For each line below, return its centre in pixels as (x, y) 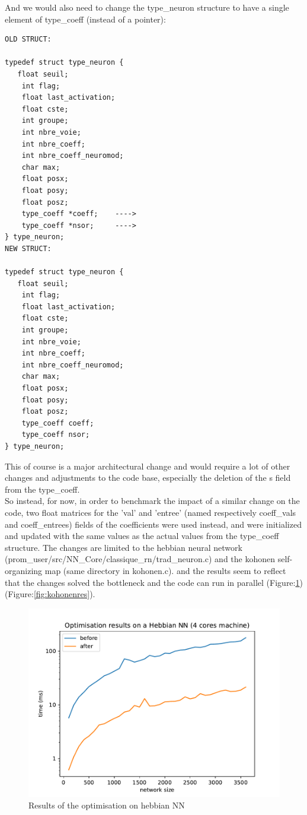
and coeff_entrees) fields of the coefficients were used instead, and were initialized (153, 524)
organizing (24, 570)
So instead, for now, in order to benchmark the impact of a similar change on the (152, 501)
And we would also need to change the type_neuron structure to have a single (147, 7)
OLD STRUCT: (28, 39)
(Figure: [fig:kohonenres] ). (50, 594)
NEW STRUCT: (28, 248)
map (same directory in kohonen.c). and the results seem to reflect (165, 570)
